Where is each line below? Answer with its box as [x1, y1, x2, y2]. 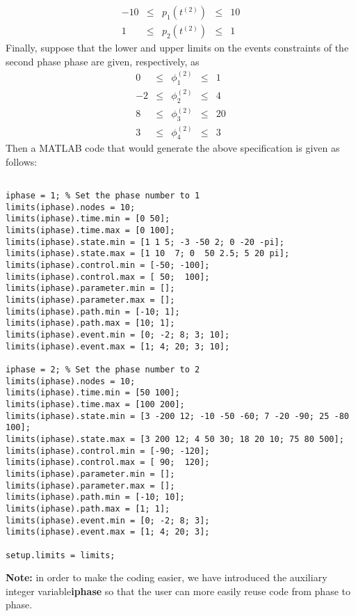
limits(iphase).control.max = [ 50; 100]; [6, 271, 210, 282]
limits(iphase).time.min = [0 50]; [6, 214, 170, 224]
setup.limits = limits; [6, 550, 115, 560]
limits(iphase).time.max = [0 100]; [6, 226, 175, 236]
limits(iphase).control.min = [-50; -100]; [6, 260, 210, 271]
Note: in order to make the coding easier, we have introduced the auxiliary [6, 570, 327, 585]
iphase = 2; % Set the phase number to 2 [6, 365, 200, 374]
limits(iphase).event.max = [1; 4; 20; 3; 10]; [6, 341, 230, 352]
